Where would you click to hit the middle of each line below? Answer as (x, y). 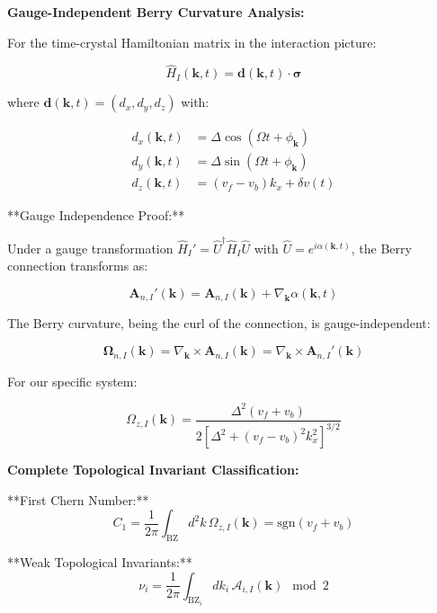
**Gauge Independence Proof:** (96, 214)
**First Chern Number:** (78, 499)
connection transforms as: (78, 266)
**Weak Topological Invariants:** (100, 561)
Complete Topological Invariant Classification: (153, 469)
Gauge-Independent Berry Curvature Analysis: (156, 12)
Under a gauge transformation (90, 248)
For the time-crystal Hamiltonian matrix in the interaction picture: (192, 42)
